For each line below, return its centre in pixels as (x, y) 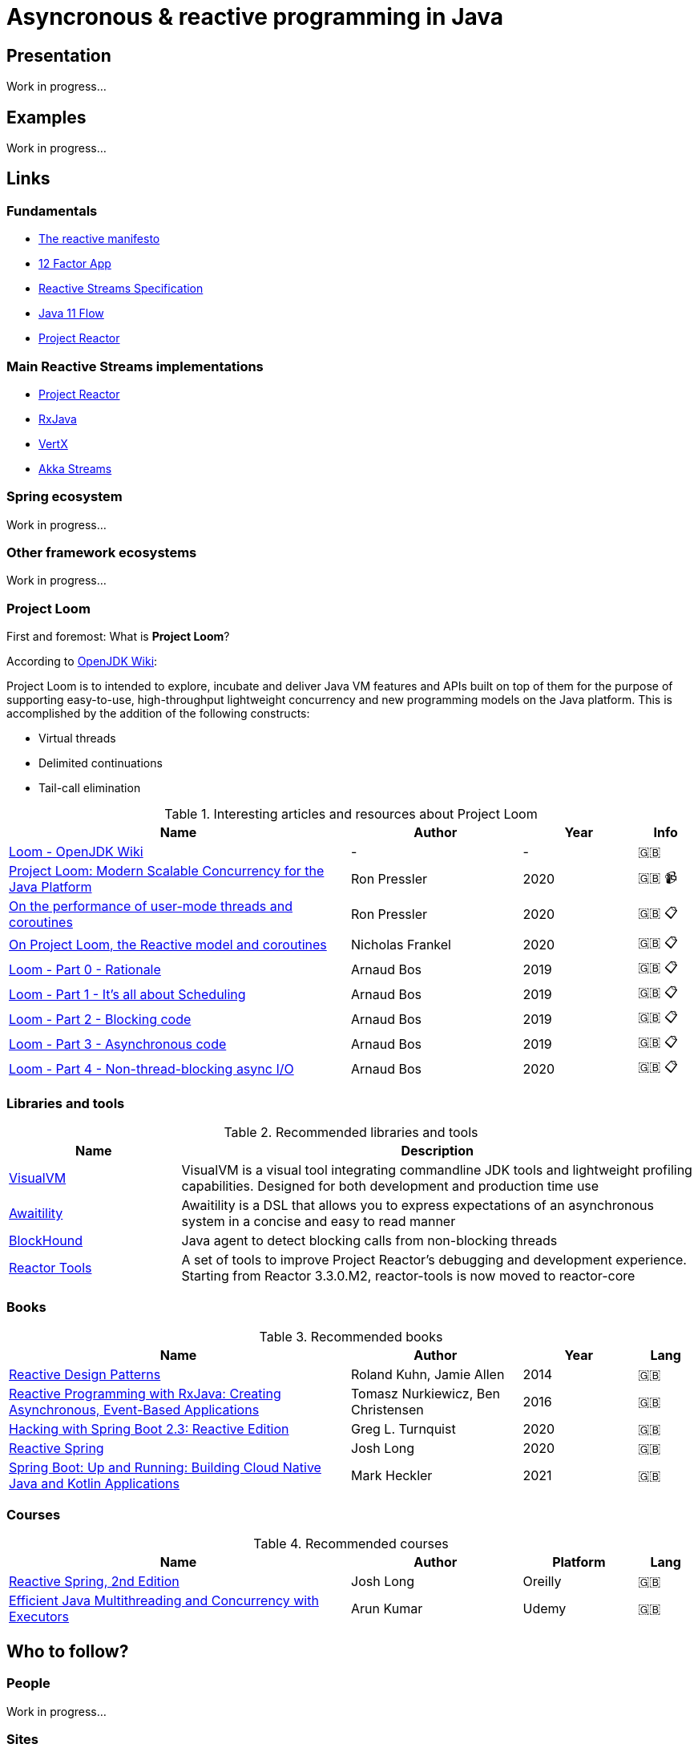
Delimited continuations (101, 763)
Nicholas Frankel (401, 944)
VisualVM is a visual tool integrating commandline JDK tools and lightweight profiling (437, 1169)
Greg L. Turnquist (403, 1428)
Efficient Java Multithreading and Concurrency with (164, 1601)
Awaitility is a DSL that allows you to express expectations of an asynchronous (418, 1205)
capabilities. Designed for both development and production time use (390, 1186)
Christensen (387, 1409)
